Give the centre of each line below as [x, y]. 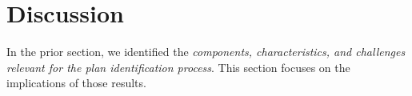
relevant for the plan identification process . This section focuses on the [178, 67]
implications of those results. [76, 83]
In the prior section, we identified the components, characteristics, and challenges [206, 52]
